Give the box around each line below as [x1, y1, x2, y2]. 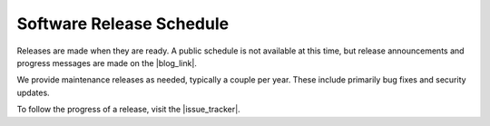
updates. [16, 87, 50, 98]
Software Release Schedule [16, 14, 230, 34]
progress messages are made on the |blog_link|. [16, 57, 197, 68]
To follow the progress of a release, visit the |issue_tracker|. [16, 104, 240, 115]
